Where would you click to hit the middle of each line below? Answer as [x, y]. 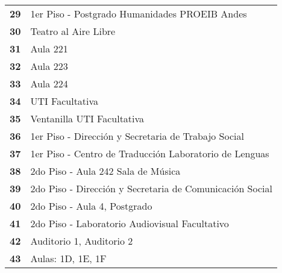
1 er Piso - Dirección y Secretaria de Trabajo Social [137, 136]
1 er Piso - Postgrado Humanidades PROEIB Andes [139, 14]
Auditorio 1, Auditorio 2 [82, 241]
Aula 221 [49, 49]
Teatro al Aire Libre [73, 31]
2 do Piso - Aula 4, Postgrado [91, 206]
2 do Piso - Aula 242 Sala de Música [105, 171]
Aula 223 [49, 66]
